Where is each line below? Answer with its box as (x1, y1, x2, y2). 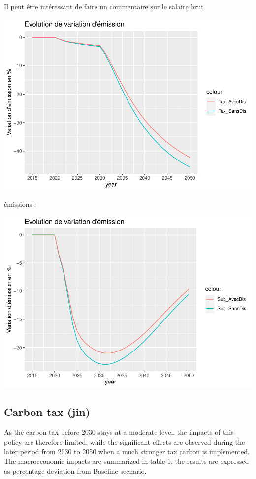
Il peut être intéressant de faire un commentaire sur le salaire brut (4, 1, 204, 11)
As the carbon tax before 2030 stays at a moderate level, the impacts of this (4, 427, 234, 437)
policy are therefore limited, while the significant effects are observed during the (4, 437, 245, 447)
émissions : (4, 199, 36, 209)
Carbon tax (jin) (4, 404, 90, 419)
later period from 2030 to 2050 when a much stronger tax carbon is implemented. (4, 446, 250, 456)
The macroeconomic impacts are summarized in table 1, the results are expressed (4, 456, 249, 466)
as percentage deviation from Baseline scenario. (4, 465, 147, 476)
